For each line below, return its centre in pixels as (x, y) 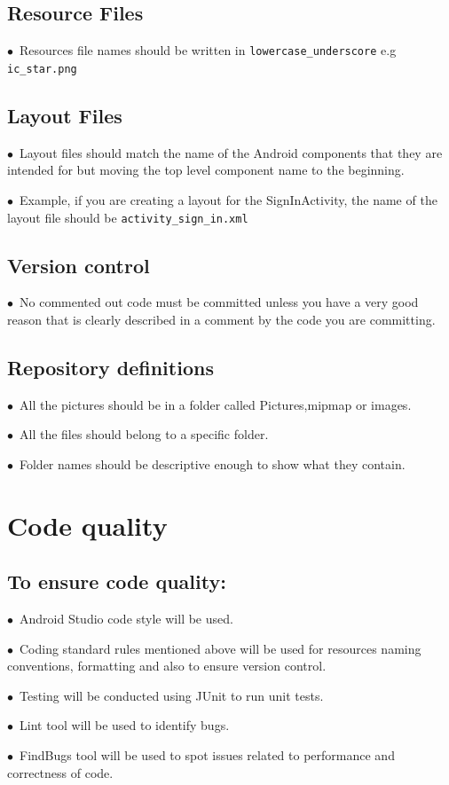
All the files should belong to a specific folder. (144, 434)
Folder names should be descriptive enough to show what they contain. (212, 463)
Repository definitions (110, 367)
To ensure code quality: (117, 581)
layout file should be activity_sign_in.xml (128, 217)
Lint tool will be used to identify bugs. (124, 725)
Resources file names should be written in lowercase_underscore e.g (208, 50)
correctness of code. (60, 772)
